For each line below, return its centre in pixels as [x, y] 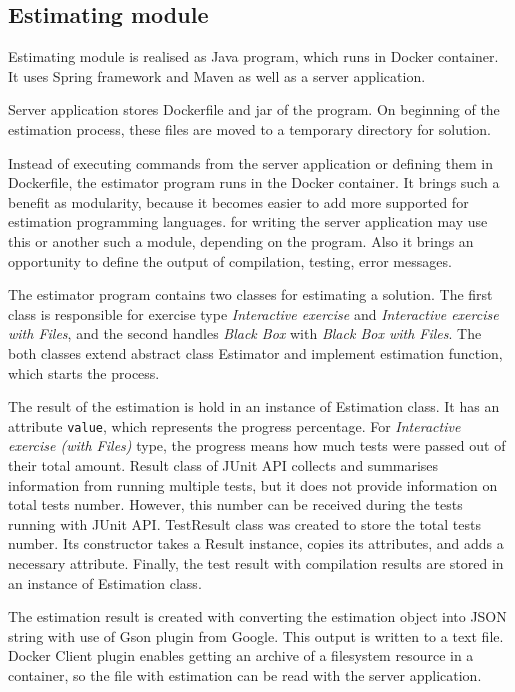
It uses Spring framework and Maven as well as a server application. [217, 75]
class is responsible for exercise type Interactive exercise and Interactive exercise [253, 313]
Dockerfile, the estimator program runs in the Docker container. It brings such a [254, 182]
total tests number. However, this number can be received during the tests [235, 504]
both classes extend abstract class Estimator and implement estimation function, [255, 352]
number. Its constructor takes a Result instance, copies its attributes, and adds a [256, 543]
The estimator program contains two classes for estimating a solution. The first [250, 294]
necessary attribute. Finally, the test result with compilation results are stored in [256, 562]
